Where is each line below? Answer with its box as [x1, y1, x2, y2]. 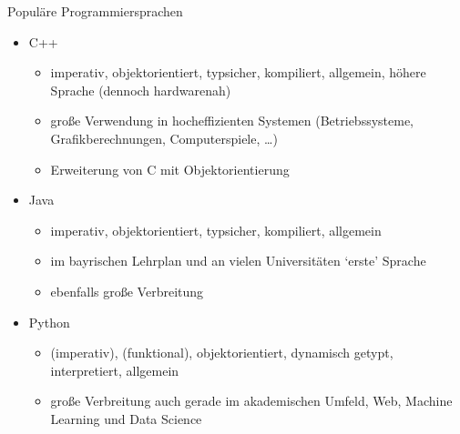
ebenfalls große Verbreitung [50, 281, 204, 300]
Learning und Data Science [50, 409, 202, 428]
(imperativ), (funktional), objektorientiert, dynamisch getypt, [50, 343, 394, 362]
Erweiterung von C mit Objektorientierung [50, 159, 290, 178]
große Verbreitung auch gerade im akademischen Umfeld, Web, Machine [50, 391, 453, 410]
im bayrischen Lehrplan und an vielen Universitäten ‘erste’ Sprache [50, 251, 426, 270]
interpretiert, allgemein [50, 360, 179, 379]
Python [28, 312, 70, 331]
